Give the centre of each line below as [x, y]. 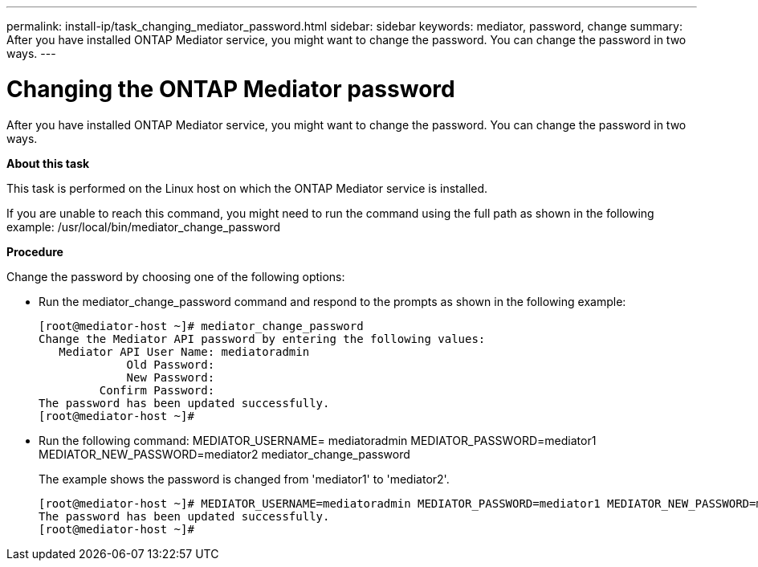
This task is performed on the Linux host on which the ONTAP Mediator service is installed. [247, 188]
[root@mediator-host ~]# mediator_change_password [201, 326]
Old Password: [171, 364]
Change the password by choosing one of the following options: [176, 276]
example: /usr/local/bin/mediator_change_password [144, 226]
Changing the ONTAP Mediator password [231, 89]
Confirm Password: [157, 390]
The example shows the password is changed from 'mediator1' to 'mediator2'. [244, 479]
